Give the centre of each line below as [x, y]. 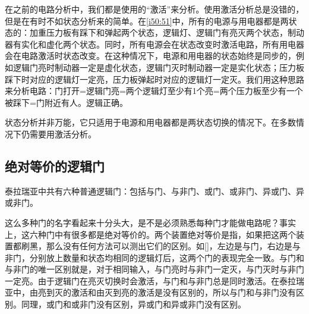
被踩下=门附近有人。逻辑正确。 [66, 102]
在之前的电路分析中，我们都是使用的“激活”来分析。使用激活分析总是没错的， [154, 9]
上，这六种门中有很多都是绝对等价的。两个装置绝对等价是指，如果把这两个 [150, 234]
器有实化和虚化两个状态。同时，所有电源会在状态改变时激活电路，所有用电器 [154, 44]
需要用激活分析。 [63, 134]
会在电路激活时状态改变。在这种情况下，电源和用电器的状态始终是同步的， [150, 56]
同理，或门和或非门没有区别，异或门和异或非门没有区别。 [133, 304]
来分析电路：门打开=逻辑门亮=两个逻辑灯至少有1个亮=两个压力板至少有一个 [154, 91]
